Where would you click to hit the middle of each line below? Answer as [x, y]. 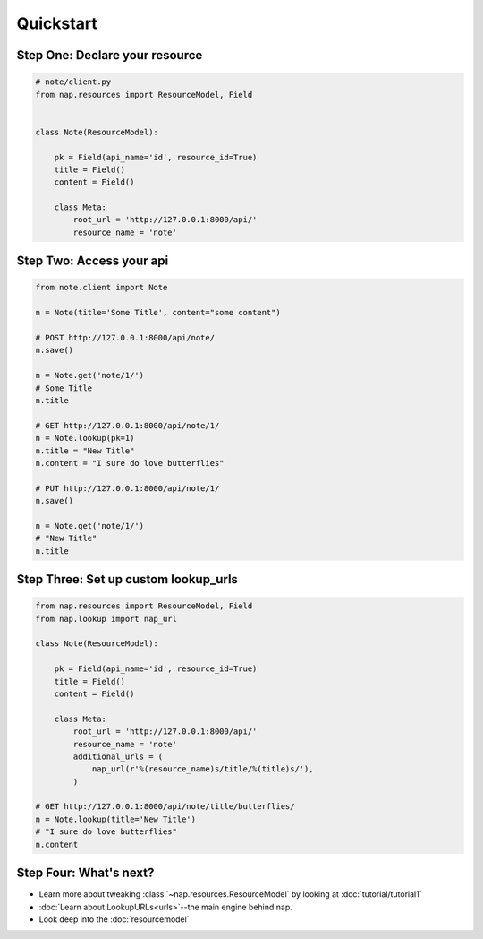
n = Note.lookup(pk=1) [85, 438]
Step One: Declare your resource [110, 55]
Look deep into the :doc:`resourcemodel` [114, 919]
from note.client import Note [102, 288]
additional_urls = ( [118, 756]
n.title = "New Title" [85, 451]
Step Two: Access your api [93, 261]
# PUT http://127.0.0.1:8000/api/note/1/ [127, 488]
